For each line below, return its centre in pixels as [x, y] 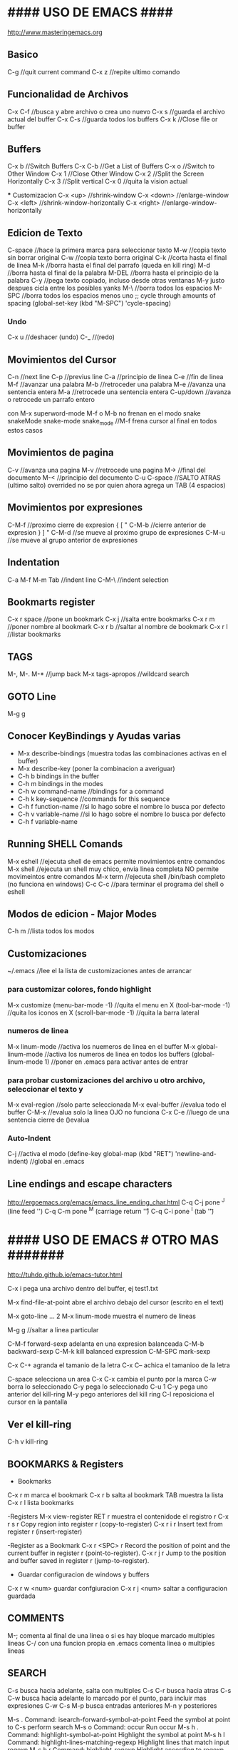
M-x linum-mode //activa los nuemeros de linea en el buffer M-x [102, 1046]
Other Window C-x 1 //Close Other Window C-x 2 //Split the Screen [106, 174]
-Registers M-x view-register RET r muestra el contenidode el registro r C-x [118, 1517]
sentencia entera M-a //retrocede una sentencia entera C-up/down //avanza [119, 392]
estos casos [25, 431]
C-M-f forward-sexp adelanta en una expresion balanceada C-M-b [106, 1344]
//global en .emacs [57, 1162]
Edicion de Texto [45, 233]
